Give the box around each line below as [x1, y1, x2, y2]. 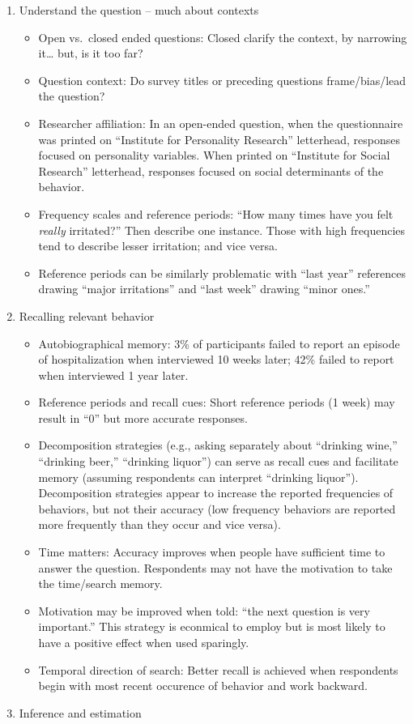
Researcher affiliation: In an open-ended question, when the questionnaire [38, 114, 403, 131]
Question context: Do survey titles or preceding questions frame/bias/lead [38, 71, 407, 88]
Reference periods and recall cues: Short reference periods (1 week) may [38, 394, 395, 411]
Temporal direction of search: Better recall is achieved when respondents [38, 661, 398, 678]
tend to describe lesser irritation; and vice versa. [38, 237, 278, 254]
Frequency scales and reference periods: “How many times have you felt [38, 205, 394, 222]
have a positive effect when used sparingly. [38, 634, 249, 650]
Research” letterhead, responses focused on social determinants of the [38, 162, 384, 179]
